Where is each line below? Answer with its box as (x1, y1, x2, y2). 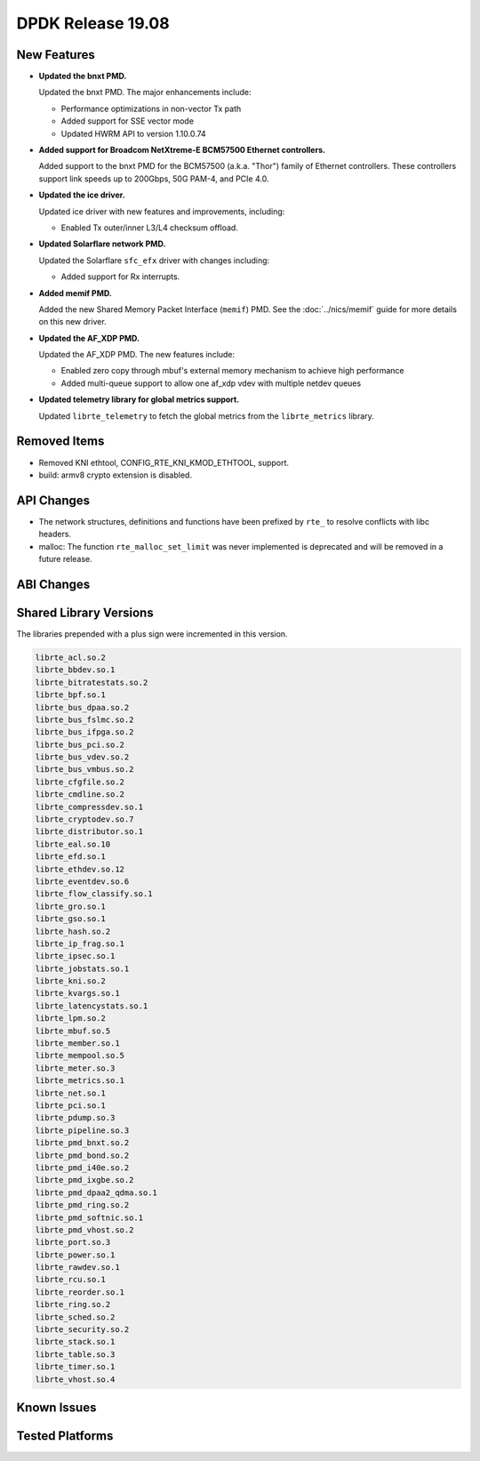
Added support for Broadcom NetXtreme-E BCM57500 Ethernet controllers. (38, 145, 326, 156)
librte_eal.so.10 (35, 839, 111, 849)
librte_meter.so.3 (35, 1063, 116, 1073)
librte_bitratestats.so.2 (35, 677, 148, 687)
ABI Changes (16, 576, 91, 591)
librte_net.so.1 (35, 1088, 107, 1098)
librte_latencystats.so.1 (35, 1000, 148, 1011)
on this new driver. (38, 317, 107, 327)
